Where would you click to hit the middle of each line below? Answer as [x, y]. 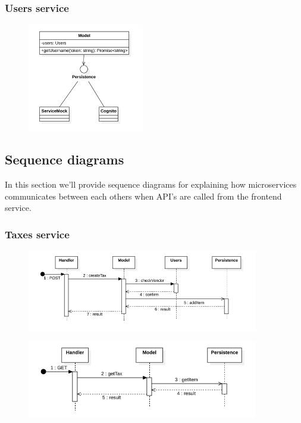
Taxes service [37, 234]
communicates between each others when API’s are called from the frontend [143, 196]
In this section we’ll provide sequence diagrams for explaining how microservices [151, 184]
